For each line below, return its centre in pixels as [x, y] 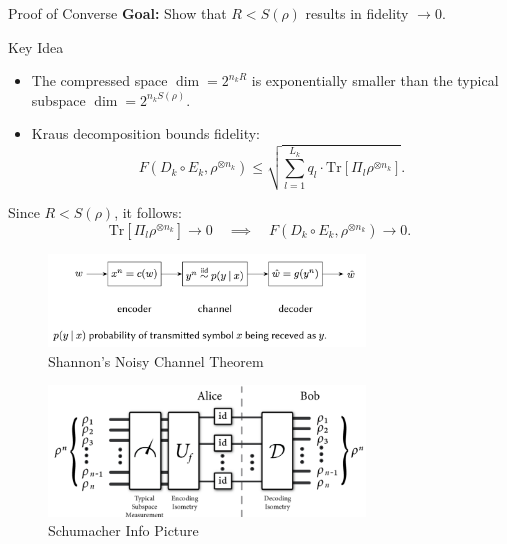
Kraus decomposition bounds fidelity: [145, 133]
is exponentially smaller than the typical [375, 80]
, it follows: [148, 212]
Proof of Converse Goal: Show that [117, 13]
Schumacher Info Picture [123, 530]
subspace [58, 99]
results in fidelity [357, 13]
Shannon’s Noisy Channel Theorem [156, 360]
